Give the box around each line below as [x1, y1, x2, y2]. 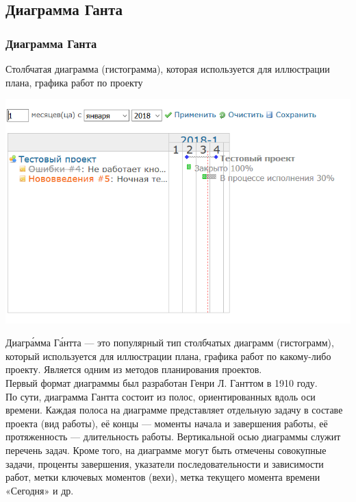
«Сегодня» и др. [5, 483, 74, 497]
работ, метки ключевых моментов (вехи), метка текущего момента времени [5, 470, 320, 484]
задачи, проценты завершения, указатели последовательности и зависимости [5, 456, 324, 470]
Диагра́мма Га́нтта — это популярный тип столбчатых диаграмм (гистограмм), [5, 335, 334, 350]
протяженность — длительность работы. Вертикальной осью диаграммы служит [5, 429, 341, 444]
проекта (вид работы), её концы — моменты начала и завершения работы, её [5, 416, 328, 430]
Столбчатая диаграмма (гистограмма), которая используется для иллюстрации [5, 62, 330, 75]
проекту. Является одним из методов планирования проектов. [5, 362, 262, 376]
